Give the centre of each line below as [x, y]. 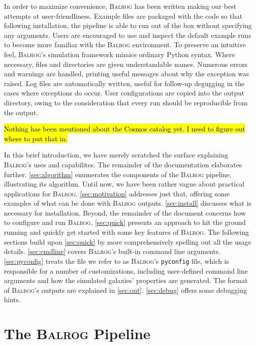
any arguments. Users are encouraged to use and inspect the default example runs [128, 35]
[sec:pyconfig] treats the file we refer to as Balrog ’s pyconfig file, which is [116, 261]
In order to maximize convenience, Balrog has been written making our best [120, 6]
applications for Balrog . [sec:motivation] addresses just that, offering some [117, 193]
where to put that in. [36, 138]
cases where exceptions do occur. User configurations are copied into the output [124, 93]
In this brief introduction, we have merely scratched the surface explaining [116, 155]
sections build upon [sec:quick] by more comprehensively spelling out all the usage [128, 241]
